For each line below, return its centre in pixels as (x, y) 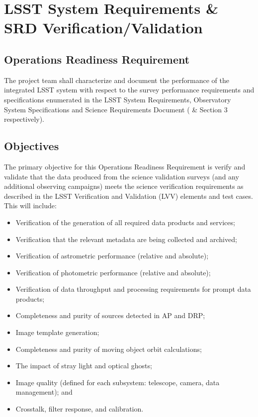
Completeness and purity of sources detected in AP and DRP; (110, 315)
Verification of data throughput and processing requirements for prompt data (133, 289)
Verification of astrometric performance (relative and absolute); (112, 256)
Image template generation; (57, 332)
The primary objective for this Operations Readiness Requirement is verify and (125, 166)
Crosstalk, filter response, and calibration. (80, 409)
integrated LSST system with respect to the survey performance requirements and (129, 90)
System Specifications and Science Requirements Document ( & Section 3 (116, 109)
